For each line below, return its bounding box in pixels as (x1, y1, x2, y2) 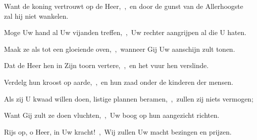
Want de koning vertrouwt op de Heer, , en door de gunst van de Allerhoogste (4, 1, 243, 11)
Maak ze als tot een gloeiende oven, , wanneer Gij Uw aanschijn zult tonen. (4, 43, 235, 54)
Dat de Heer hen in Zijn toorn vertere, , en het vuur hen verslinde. (4, 60, 209, 70)
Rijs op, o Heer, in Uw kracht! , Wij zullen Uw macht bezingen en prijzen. (4, 126, 232, 137)
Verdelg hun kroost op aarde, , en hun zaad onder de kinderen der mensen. (4, 76, 233, 87)
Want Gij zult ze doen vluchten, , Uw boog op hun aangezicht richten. (4, 110, 219, 120)
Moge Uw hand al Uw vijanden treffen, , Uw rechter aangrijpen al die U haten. (4, 27, 247, 37)
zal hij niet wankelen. (4, 10, 68, 21)
